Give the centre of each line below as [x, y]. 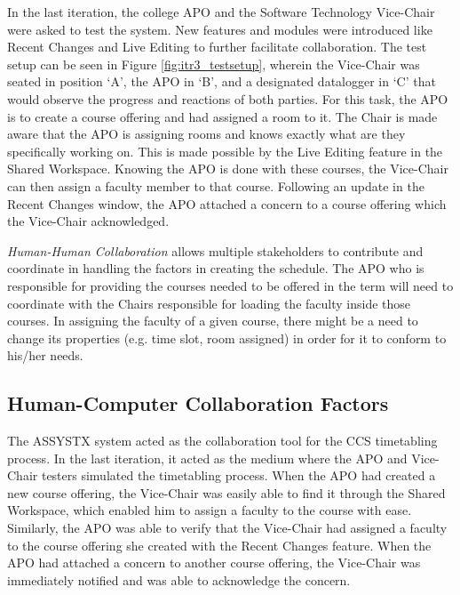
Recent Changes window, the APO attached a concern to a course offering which [227, 203]
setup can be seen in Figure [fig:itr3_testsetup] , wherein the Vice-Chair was [214, 64]
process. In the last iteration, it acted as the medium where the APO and [207, 458]
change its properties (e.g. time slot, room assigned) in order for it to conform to [227, 338]
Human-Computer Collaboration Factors [198, 403]
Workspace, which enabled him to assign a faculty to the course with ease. [210, 510]
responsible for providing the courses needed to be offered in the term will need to [230, 285]
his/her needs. [45, 355]
